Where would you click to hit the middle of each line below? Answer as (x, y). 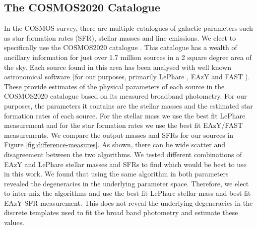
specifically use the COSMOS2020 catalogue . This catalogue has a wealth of (121, 47)
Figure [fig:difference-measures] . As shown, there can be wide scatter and (115, 144)
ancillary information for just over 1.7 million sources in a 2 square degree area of (128, 57)
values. (14, 222)
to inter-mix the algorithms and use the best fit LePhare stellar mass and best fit (128, 193)
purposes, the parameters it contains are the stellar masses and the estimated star (128, 105)
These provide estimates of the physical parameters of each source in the (114, 86)
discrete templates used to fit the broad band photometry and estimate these (121, 212)
